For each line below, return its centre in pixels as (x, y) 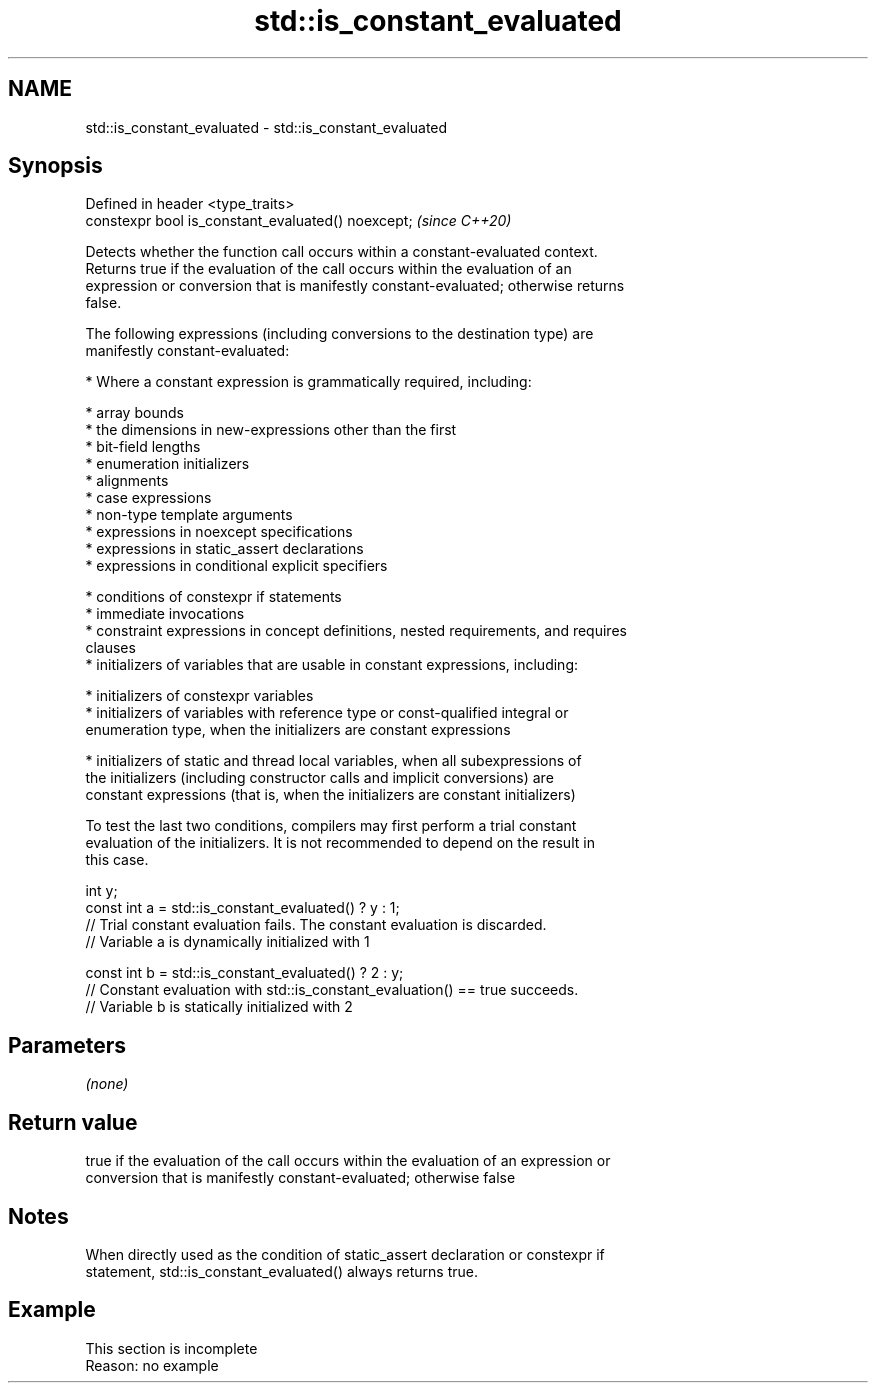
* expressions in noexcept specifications (219, 532)
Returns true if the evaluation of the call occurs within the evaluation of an (328, 269)
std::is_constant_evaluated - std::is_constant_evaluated (266, 127)
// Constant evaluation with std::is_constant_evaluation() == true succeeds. (332, 990)
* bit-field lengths (143, 447)
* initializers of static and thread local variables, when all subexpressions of (333, 761)
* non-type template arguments (189, 515)
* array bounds (134, 413)
